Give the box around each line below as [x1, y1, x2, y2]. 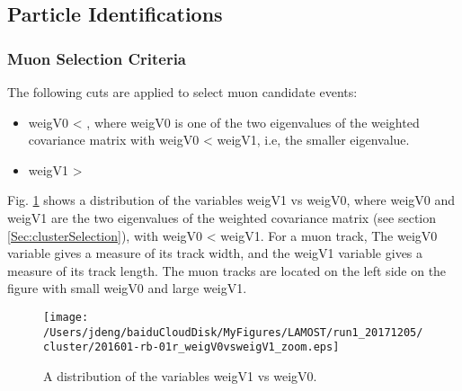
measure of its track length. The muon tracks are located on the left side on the [7, 261, 447, 280]
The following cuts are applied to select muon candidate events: [7, 83, 358, 101]
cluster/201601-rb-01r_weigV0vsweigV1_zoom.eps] [43, 341, 340, 354]
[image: [43, 310, 89, 324]
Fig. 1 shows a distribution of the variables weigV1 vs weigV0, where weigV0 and [7, 191, 456, 209]
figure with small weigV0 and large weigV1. [7, 279, 247, 298]
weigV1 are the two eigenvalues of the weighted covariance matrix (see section [7, 208, 437, 227]
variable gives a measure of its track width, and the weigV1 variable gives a [7, 244, 423, 262]
